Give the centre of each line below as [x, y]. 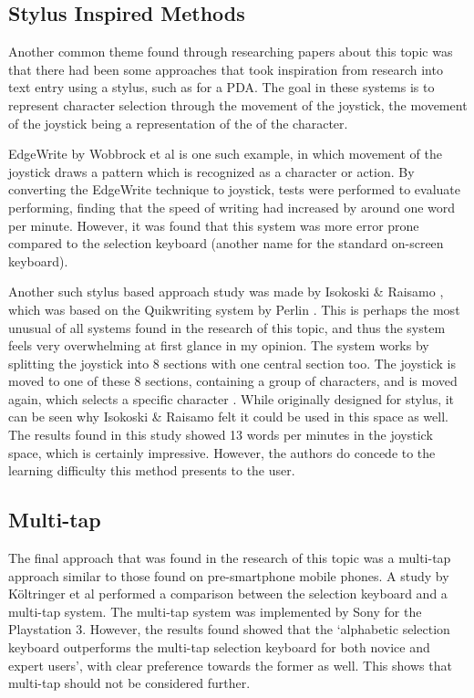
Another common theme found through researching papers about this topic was [231, 52]
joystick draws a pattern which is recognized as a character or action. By [211, 171]
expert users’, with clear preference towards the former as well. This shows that [230, 665]
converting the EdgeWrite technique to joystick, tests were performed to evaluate [235, 189]
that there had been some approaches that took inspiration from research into [226, 69]
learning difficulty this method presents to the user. [152, 470]
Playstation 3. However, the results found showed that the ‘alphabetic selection [229, 629]
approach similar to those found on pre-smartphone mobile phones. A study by [229, 575]
